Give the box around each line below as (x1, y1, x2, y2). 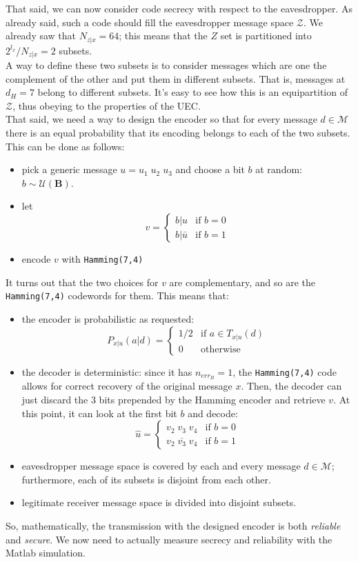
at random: (255, 162, 302, 177)
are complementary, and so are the (169, 274, 315, 289)
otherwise (201, 344, 241, 354)
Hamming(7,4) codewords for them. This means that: (6, 288, 229, 303)
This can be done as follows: (6, 139, 125, 153)
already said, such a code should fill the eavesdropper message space (6, 14, 294, 29)
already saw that (6, 28, 77, 43)
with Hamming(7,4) (61, 252, 143, 266)
